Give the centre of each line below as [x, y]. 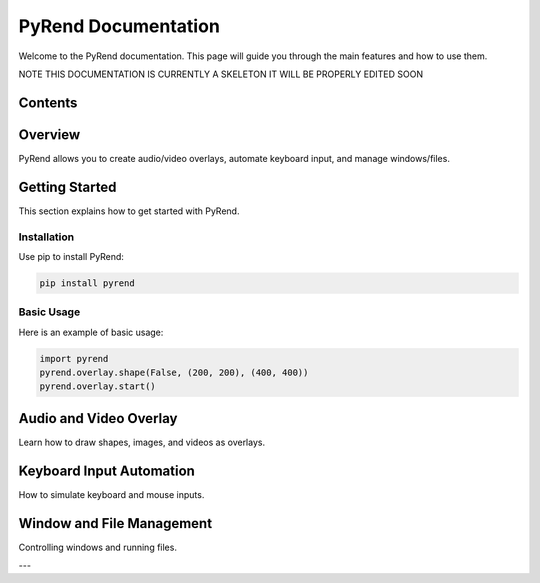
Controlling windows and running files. [97, 547]
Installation [46, 237]
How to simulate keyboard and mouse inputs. [111, 494]
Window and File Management [115, 523]
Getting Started [67, 186]
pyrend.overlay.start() [98, 386]
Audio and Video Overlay [98, 418]
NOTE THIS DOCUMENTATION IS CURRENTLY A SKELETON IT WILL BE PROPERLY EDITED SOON [221, 74]
